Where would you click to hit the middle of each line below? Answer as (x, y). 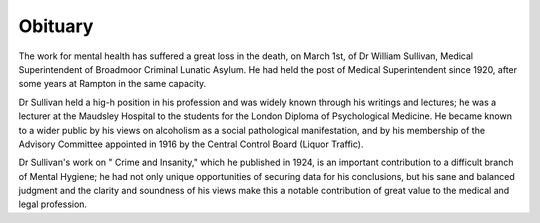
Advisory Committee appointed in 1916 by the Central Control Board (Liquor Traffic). (191, 144)
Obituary (56, 26)
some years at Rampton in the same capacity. (112, 84)
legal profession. (53, 204)
